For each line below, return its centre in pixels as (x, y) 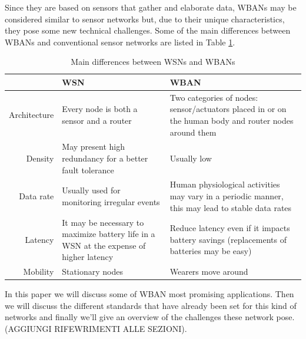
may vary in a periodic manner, (227, 196)
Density (40, 158)
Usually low (191, 158)
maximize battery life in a (109, 234)
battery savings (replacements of (228, 239)
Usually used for (91, 190)
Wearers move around (209, 271)
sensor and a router (97, 120)
